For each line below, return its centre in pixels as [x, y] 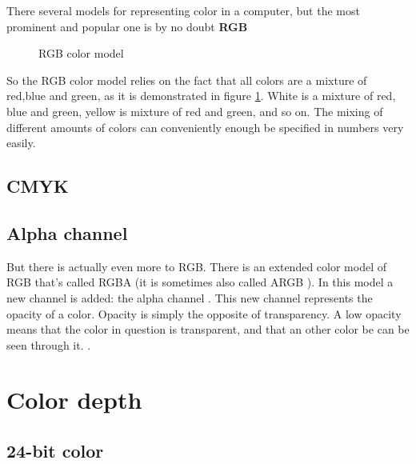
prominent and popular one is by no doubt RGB [127, 26]
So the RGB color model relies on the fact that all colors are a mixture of [187, 80]
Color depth [74, 400]
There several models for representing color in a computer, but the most [183, 10]
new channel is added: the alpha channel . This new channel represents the [190, 297]
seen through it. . [49, 344]
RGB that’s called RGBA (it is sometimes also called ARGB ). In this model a [200, 282]
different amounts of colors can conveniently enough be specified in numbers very [205, 127]
